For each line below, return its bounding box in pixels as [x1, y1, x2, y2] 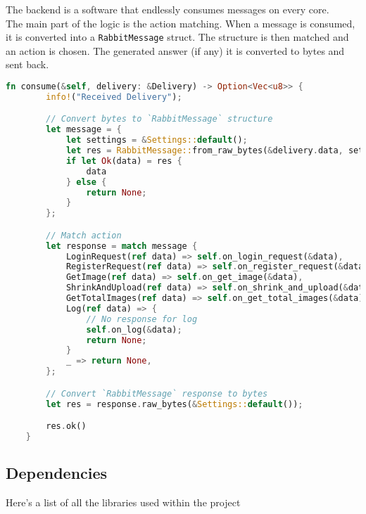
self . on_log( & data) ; [86, 324, 182, 335]
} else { [65, 176, 107, 187]
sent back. [6, 57, 49, 72]
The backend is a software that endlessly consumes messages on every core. [6, 2, 329, 16]
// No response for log [86, 314, 198, 324]
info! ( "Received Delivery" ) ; [46, 91, 182, 102]
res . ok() [46, 421, 87, 432]
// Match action [46, 230, 122, 240]
